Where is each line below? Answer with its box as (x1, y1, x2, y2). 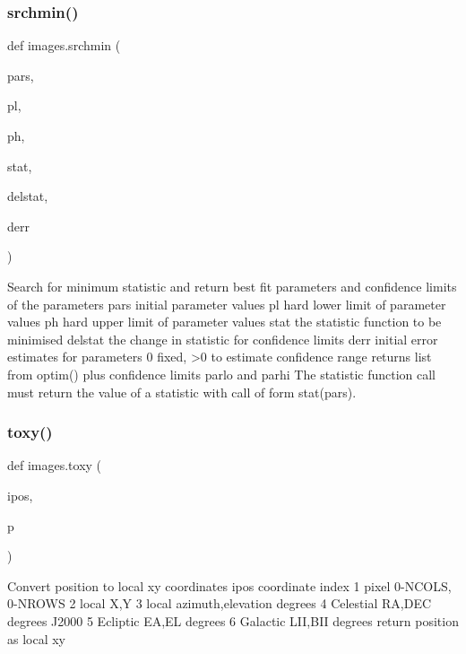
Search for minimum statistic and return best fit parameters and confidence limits (7, 276, 457, 295)
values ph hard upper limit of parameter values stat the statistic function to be (7, 312, 442, 331)
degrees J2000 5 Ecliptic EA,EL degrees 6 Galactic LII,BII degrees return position (7, 611, 459, 630)
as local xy (7, 629, 66, 648)
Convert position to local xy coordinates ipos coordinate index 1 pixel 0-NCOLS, (7, 576, 452, 595)
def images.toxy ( (7, 456, 102, 475)
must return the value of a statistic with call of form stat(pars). (7, 382, 357, 401)
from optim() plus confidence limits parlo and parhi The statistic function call (7, 364, 436, 383)
